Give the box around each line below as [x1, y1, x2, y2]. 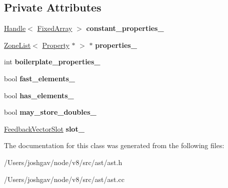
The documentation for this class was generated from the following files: [4, 140, 224, 151]
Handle [4, 23, 26, 33]
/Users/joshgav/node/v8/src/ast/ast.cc [4, 174, 124, 184]
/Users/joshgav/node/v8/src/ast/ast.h [4, 157, 122, 167]
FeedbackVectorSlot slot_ [4, 123, 84, 134]
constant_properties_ [86, 23, 164, 33]
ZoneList [4, 39, 31, 50]
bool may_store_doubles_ [4, 107, 96, 117]
